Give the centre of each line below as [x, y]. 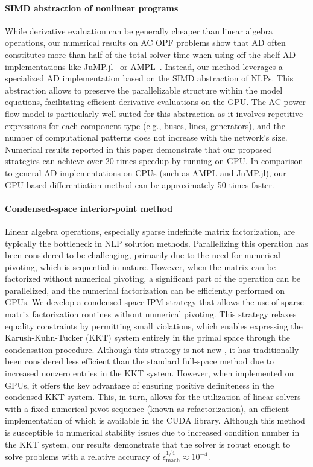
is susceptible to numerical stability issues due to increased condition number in [152, 432]
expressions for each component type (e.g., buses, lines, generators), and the [145, 125]
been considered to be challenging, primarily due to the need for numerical [143, 255]
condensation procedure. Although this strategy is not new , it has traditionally [152, 349]
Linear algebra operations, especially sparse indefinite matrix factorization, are [150, 231]
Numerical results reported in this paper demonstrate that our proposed [138, 149]
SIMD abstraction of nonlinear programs [92, 8]
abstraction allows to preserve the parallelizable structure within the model [144, 90]
